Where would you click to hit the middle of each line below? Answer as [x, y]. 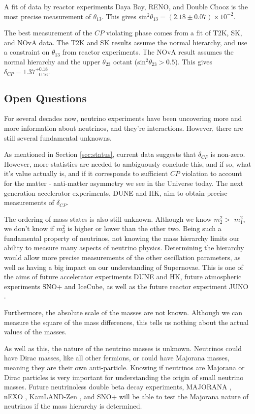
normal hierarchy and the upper [52, 61]
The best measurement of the [48, 33]
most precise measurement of [48, 16]
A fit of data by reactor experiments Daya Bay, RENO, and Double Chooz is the [126, 6]
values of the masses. [35, 332]
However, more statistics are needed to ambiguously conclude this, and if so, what [128, 163]
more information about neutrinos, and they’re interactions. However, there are [124, 128]
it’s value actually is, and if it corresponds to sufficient [86, 173]
